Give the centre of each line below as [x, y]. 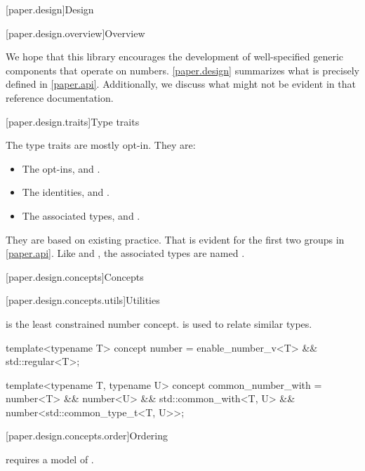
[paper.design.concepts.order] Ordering [87, 436]
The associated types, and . [81, 215]
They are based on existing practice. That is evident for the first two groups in [175, 239]
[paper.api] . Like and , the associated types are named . [125, 253]
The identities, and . [66, 192]
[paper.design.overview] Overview [75, 33]
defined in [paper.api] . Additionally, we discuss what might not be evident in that [181, 84]
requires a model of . [50, 459]
